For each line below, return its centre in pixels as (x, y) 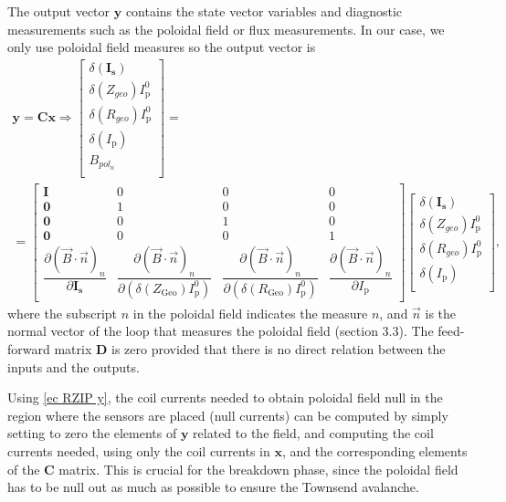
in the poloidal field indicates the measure (250, 313)
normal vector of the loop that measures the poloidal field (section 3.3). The (221, 331)
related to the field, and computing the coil (313, 433)
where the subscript (63, 313)
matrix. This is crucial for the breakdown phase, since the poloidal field (258, 469)
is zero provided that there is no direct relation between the (278, 348)
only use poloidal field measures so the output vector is (162, 47)
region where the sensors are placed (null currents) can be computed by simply (228, 415)
